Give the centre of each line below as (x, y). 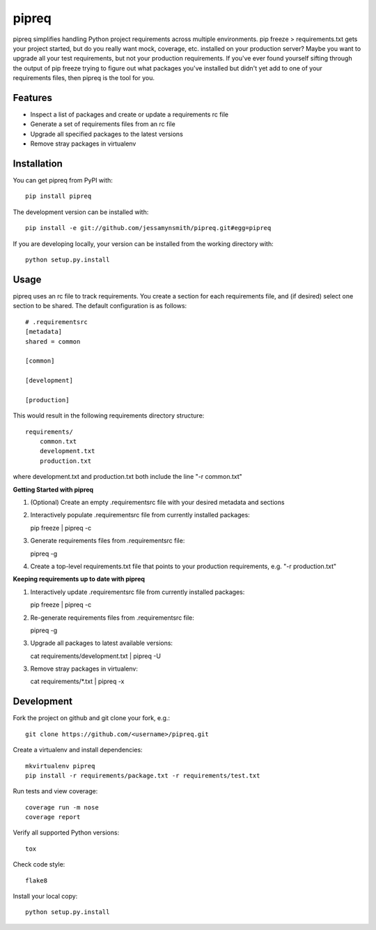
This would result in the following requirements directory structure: (109, 416)
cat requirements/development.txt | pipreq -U (96, 656)
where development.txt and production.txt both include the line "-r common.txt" (128, 477)
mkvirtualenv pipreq (60, 766)
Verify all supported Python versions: (66, 832)
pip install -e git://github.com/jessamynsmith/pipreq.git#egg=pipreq (148, 228)
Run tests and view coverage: (55, 791)
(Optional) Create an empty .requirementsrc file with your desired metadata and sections (157, 502)
